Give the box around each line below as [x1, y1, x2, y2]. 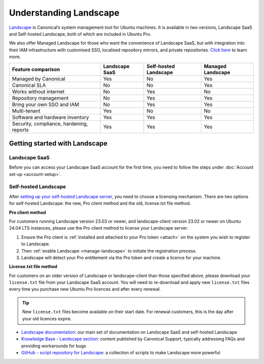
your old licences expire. [22, 316, 72, 321]
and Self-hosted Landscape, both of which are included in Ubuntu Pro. [9, 31, 152, 37]
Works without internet [12, 88, 65, 95]
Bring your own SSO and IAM [12, 101, 79, 107]
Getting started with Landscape [9, 139, 108, 148]
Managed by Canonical [12, 75, 66, 82]
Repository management [12, 94, 68, 101]
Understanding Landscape [9, 7, 120, 18]
